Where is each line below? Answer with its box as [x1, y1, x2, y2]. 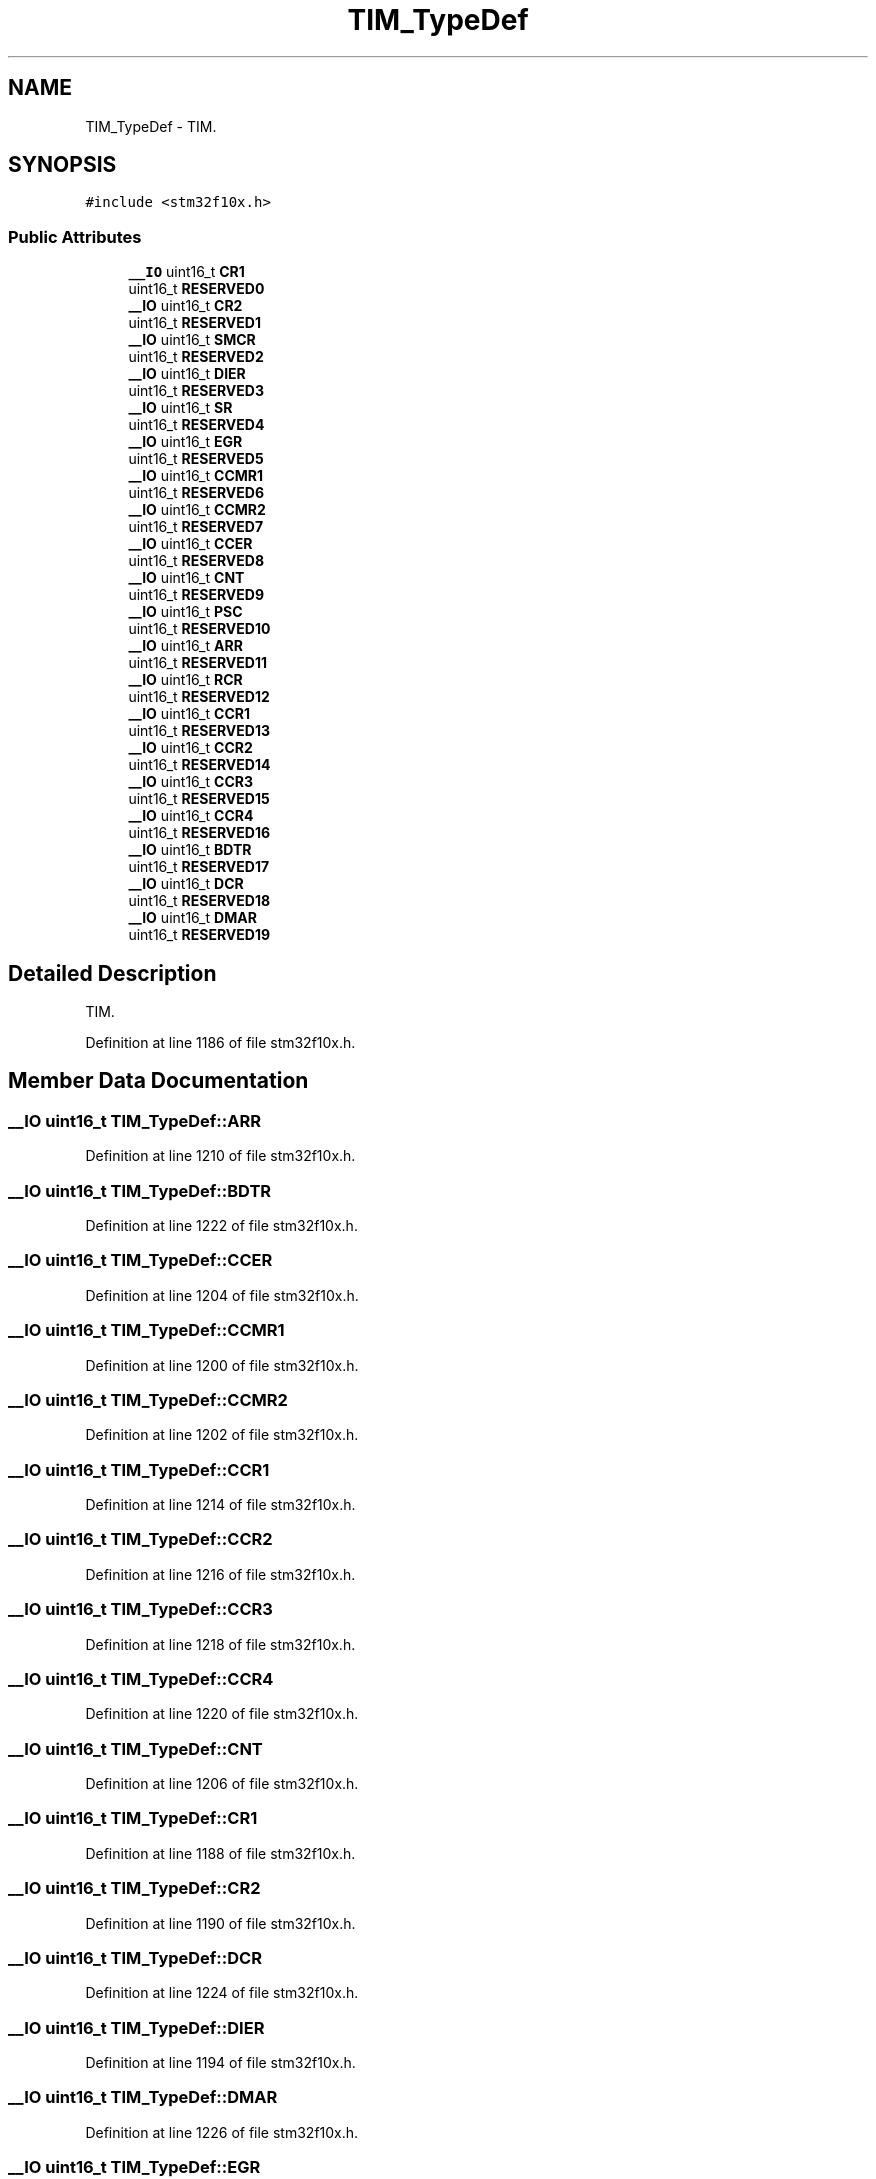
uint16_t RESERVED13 [128, 722, 270, 740]
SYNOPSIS [8, 152, 117, 178]
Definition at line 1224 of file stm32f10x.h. [85, 1984, 359, 2002]
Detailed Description [8, 960, 217, 986]
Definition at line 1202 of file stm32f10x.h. [85, 1426, 359, 1444]
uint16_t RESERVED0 [128, 280, 265, 298]
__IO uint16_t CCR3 [128, 773, 253, 791]
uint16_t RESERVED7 [128, 518, 264, 536]
